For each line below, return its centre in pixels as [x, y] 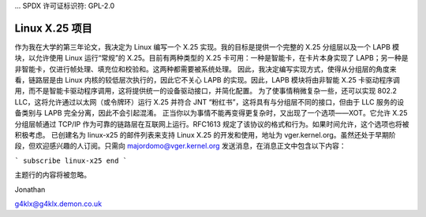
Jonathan [30, 189]
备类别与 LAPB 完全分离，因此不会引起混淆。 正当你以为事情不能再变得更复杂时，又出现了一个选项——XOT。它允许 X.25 [211, 113]
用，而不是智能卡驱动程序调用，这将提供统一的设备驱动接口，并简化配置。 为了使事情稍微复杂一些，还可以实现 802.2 [206, 91]
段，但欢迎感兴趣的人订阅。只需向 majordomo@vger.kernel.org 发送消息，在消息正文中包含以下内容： [180, 146]
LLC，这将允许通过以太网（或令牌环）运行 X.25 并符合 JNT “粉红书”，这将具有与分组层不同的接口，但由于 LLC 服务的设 [209, 101]
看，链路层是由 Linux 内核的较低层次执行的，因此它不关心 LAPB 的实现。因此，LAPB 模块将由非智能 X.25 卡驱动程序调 [207, 80]
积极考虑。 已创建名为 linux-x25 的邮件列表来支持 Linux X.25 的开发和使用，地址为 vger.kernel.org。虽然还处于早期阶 [205, 135]
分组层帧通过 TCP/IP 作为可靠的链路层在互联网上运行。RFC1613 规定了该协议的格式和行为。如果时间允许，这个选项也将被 [212, 124]
